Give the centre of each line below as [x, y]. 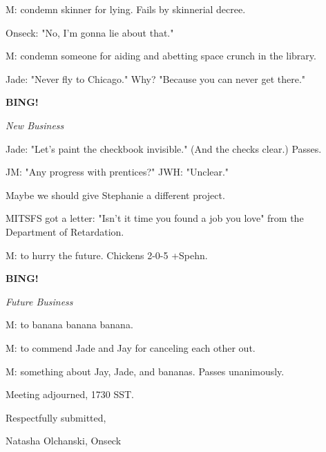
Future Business [39, 301]
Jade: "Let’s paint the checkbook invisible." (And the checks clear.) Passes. [164, 148]
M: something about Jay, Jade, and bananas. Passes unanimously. [145, 371]
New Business [35, 125]
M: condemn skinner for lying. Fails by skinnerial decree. [126, 9]
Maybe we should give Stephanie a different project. [115, 195]
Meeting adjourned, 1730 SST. [70, 394]
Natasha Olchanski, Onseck [64, 441]
